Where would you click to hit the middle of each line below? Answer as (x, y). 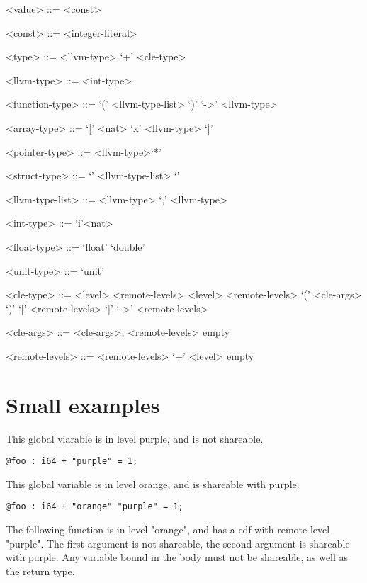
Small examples (83, 404)
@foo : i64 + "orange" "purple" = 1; (95, 507)
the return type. (40, 571)
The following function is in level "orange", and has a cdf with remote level (168, 530)
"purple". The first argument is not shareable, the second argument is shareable (178, 543)
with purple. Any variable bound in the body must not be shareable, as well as (177, 557)
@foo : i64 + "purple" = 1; (72, 462)
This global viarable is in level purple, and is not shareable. (135, 438)
